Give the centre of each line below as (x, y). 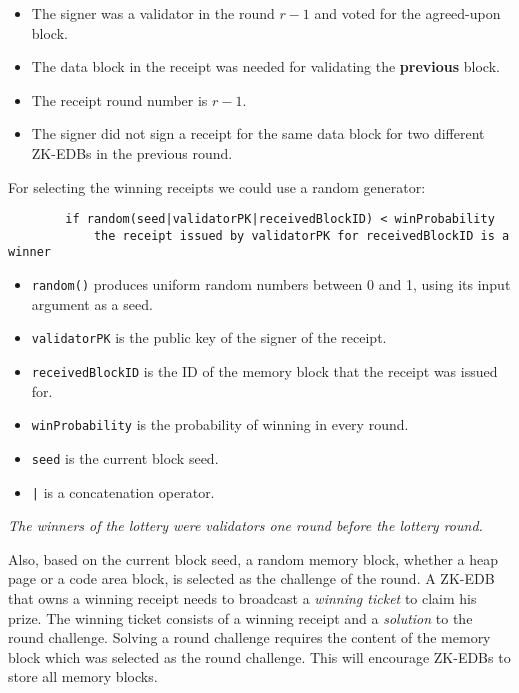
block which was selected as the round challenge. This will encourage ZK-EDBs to (259, 656)
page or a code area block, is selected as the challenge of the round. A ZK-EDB (251, 578)
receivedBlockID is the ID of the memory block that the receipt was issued (264, 371)
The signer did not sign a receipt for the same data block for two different (258, 133)
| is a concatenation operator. (123, 491)
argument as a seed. (92, 303)
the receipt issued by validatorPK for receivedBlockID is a (301, 235)
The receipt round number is (119, 99)
